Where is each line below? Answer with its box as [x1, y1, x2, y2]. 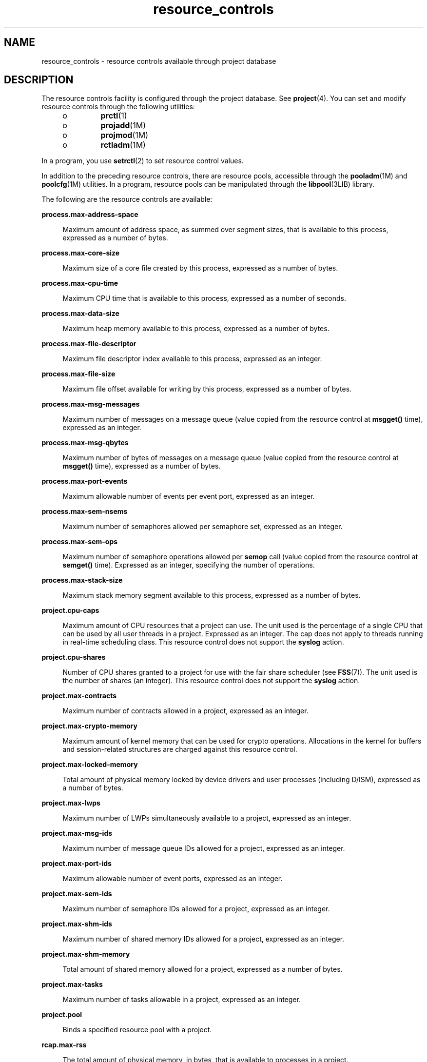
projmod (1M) [100, 130, 149, 140]
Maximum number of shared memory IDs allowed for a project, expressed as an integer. [62, 935, 345, 944]
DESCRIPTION [4, 74, 74, 86]
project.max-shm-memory [41, 950, 130, 959]
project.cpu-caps [41, 606, 99, 615]
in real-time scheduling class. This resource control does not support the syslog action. [62, 638, 344, 647]
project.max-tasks [41, 980, 103, 989]
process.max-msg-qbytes [41, 438, 129, 447]
